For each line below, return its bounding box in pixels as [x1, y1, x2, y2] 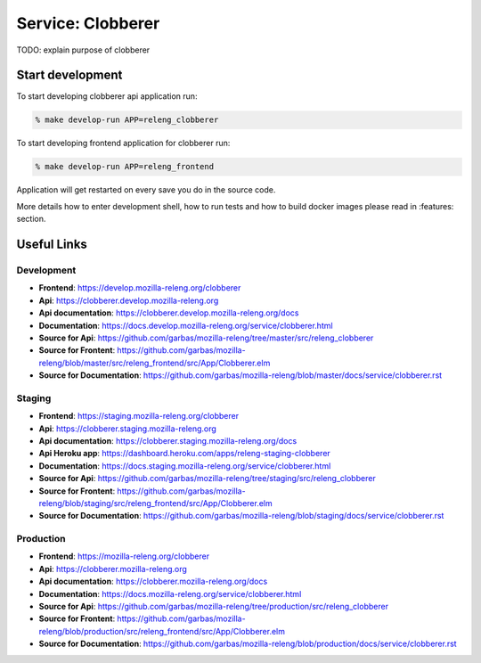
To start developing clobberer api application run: [16, 91, 198, 102]
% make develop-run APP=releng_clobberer [35, 115, 219, 125]
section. [16, 214, 46, 225]
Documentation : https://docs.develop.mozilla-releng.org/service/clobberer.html [38, 320, 333, 331]
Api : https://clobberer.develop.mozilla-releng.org [38, 295, 219, 306]
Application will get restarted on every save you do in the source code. [16, 184, 276, 195]
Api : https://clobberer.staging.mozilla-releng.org [38, 423, 217, 434]
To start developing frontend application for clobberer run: [16, 138, 231, 149]
